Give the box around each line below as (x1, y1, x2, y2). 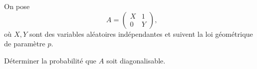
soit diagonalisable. (106, 55, 166, 65)
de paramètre (4, 38, 45, 49)
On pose (4, 1, 30, 11)
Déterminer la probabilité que (4, 55, 97, 65)
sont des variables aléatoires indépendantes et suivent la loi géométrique (29, 28, 253, 39)
